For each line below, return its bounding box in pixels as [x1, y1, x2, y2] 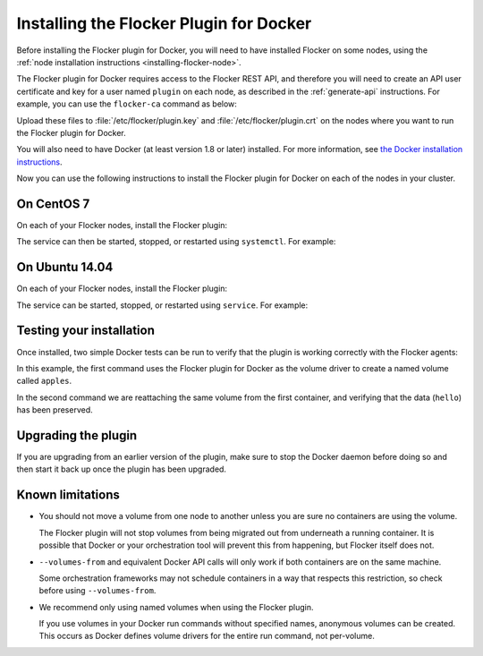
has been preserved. [16, 405, 93, 415]
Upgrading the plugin [16, 428, 138, 443]
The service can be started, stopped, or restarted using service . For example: [16, 300, 309, 311]
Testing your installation [16, 323, 156, 338]
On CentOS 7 [16, 196, 90, 211]
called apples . [16, 376, 72, 387]
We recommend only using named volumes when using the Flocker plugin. [38, 601, 314, 612]
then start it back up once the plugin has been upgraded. [16, 464, 227, 474]
